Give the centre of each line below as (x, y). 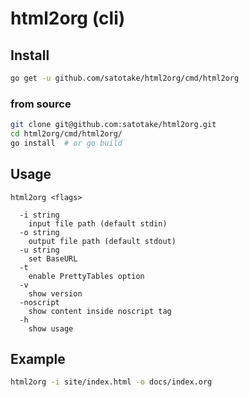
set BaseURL (53, 258)
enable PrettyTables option (86, 276)
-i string (39, 215)
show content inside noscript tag (100, 311)
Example (38, 359)
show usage (51, 328)
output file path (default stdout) (102, 241)
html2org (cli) (68, 18)
